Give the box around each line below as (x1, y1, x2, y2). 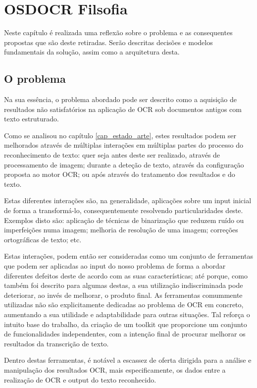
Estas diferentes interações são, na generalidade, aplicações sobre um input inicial (4, 195, 252, 206)
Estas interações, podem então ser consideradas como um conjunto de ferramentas (4, 251, 253, 261)
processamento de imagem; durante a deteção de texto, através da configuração (4, 159, 244, 169)
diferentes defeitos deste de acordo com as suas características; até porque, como (4, 270, 248, 280)
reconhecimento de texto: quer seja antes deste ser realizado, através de (4, 150, 220, 160)
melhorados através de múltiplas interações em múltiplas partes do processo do (4, 140, 243, 150)
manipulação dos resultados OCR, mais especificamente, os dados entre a (4, 364, 226, 375)
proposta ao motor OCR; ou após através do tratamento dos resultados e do (4, 169, 235, 179)
